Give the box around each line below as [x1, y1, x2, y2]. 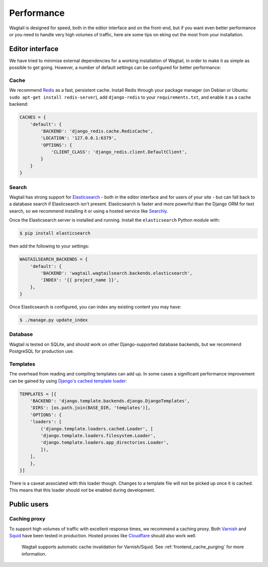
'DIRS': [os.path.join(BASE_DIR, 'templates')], [30, 405, 151, 411]
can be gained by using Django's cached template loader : [9, 378, 128, 384]
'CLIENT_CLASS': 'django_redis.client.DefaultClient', [51, 149, 188, 155]
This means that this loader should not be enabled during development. [9, 487, 155, 493]
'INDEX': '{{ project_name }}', [40, 277, 119, 283]
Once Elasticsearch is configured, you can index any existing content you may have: [9, 304, 182, 310]
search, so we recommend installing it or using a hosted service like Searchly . [9, 208, 168, 214]
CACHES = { [19, 115, 46, 120]
